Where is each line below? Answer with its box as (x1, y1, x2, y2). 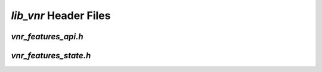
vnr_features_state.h (11, 51, 91, 61)
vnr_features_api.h (11, 32, 83, 42)
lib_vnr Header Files (11, 9, 111, 22)
